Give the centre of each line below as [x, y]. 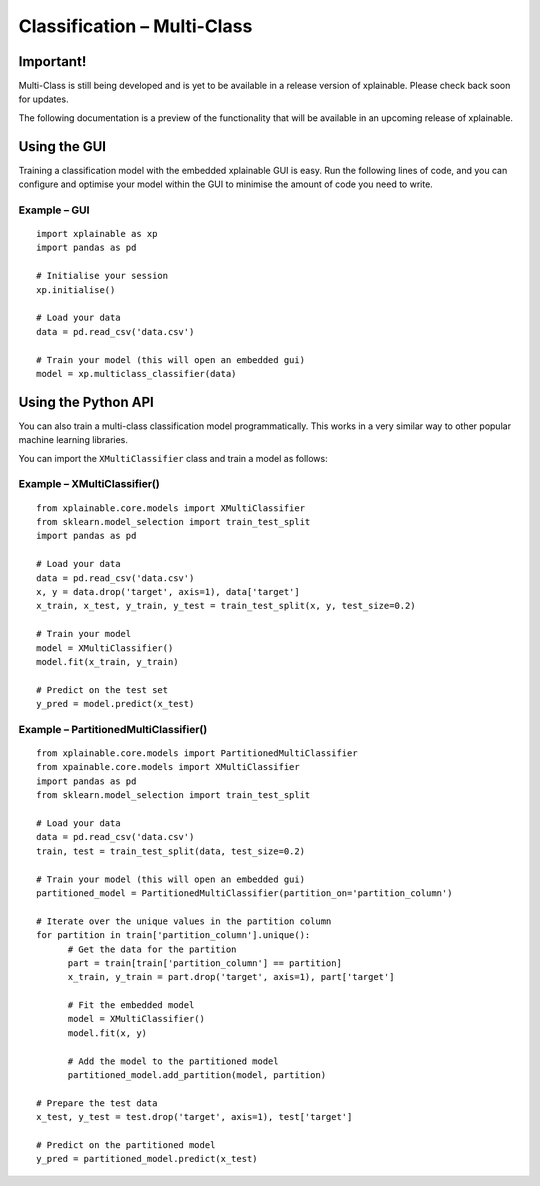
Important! [52, 61]
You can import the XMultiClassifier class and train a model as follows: [173, 458]
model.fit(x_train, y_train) [107, 661]
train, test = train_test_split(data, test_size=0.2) [170, 851]
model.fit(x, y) [107, 1033]
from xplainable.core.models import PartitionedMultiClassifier [197, 753]
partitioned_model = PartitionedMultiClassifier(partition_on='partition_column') [244, 893]
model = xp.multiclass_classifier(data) [136, 373]
